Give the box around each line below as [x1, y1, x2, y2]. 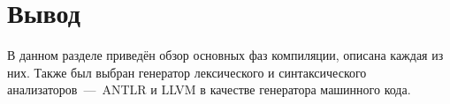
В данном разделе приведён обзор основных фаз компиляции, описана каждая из [7, 46, 444, 64]
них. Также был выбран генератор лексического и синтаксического [7, 63, 367, 81]
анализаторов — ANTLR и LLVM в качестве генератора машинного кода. [7, 80, 411, 99]
